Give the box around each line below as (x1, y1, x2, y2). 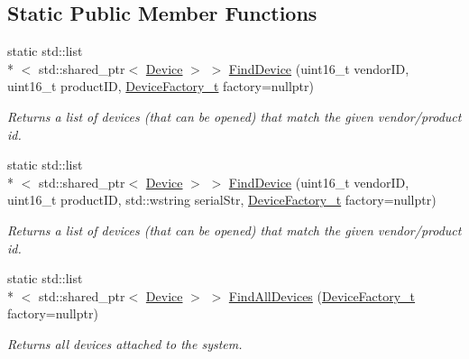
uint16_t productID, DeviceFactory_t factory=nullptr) (7, 77, 314, 96)
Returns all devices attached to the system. (7, 334, 243, 353)
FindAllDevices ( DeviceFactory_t (228, 286, 416, 305)
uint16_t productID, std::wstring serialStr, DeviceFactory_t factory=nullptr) (7, 190, 437, 209)
